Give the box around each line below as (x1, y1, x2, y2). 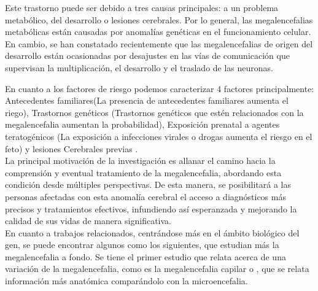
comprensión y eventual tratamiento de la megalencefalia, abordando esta (5, 166, 282, 179)
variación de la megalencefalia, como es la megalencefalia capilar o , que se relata (5, 262, 309, 275)
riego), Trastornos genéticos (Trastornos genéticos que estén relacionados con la (5, 106, 304, 118)
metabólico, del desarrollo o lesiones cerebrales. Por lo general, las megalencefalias (5, 13, 313, 26)
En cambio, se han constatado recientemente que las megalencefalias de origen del (5, 37, 313, 50)
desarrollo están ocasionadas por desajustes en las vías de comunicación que (5, 49, 290, 62)
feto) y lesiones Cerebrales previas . (5, 142, 138, 155)
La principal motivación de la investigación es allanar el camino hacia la (5, 154, 276, 167)
